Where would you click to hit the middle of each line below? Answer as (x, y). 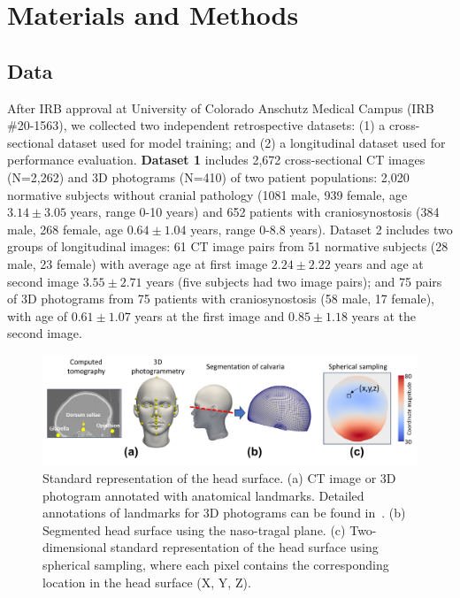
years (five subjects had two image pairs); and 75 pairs (294, 281)
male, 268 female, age (65, 229)
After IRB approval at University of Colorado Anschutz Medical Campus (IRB (221, 107)
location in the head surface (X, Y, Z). (147, 582)
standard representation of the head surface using (245, 547)
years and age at (379, 263)
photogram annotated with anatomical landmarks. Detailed (203, 495)
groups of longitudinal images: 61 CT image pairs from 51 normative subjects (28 (228, 246)
